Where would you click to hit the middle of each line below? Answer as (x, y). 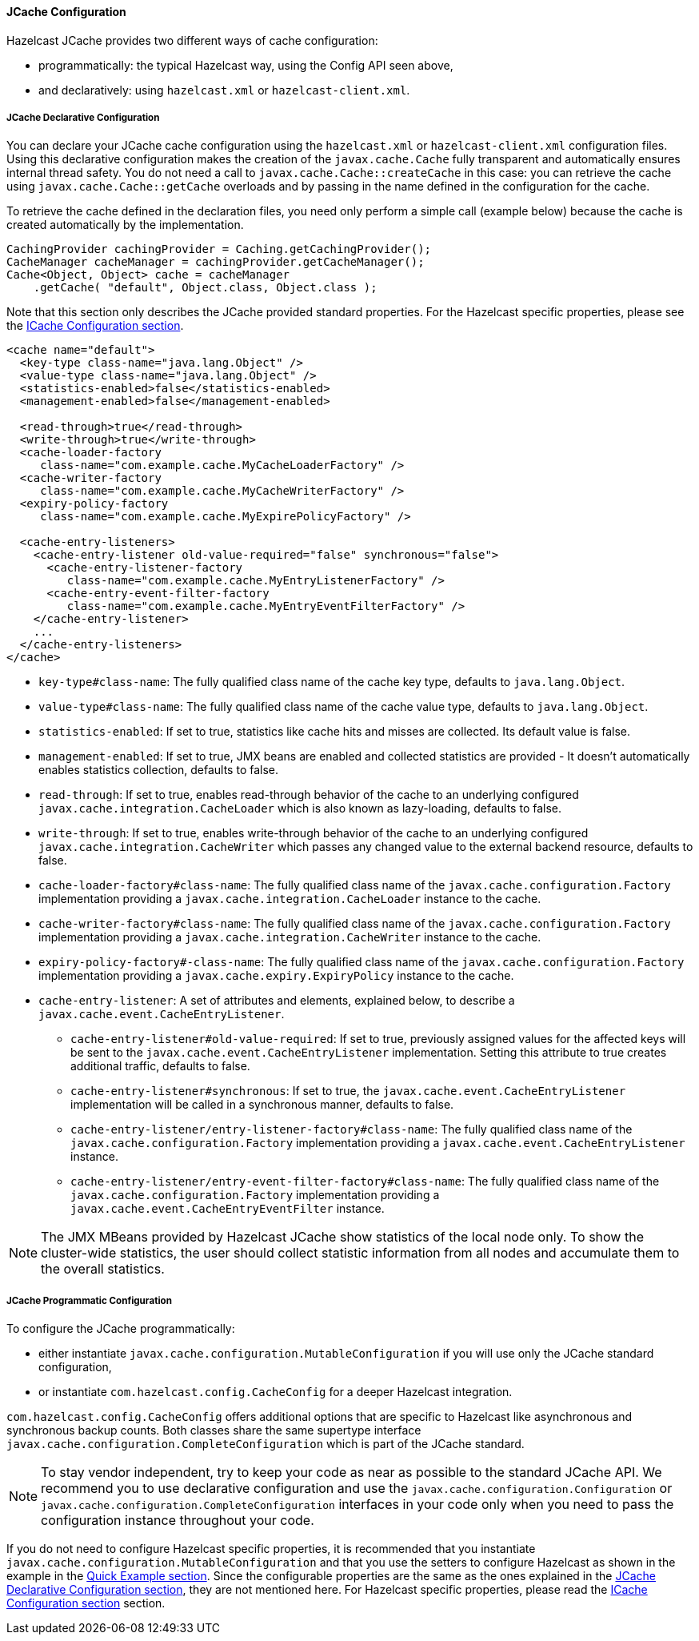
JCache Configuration (66, 12)
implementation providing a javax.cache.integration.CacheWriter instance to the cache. (290, 937)
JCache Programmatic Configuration (89, 1300)
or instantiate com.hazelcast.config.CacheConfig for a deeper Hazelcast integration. (276, 1392)
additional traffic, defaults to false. (160, 1066)
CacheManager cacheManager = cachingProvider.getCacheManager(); (216, 262)
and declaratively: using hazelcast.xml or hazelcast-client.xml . (224, 90)
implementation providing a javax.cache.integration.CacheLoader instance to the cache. (290, 899)
